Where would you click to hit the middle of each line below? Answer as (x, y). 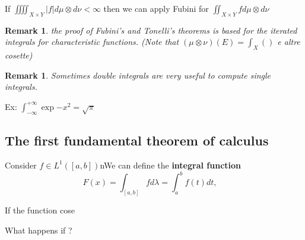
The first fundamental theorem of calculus (137, 140)
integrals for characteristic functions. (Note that (92, 42)
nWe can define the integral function (171, 165)
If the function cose (40, 210)
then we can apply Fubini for (156, 8)
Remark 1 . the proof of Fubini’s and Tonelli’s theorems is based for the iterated (151, 30)
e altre (289, 42)
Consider (21, 165)
